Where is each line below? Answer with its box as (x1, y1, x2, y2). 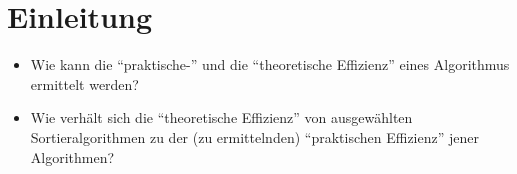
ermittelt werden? (30, 73, 139, 94)
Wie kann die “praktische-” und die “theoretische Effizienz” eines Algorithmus (30, 54, 510, 75)
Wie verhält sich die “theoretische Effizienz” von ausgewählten (30, 107, 413, 128)
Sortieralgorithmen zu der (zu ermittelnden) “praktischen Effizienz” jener (30, 126, 479, 147)
